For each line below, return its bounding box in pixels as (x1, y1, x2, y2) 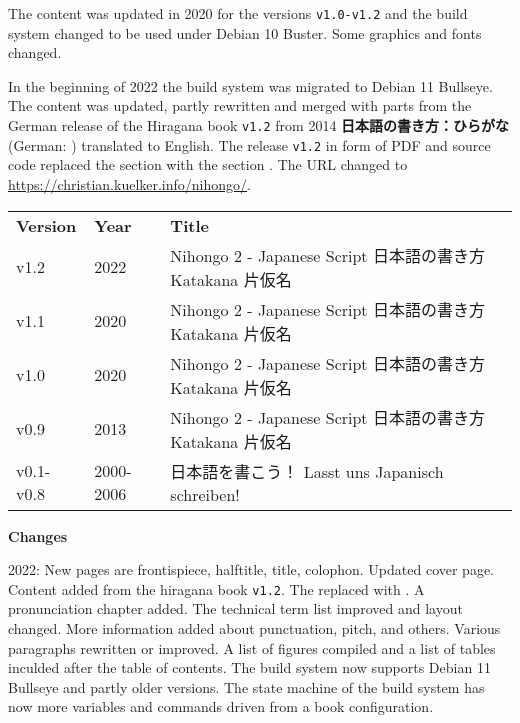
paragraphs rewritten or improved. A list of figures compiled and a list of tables (8, 637, 496, 658)
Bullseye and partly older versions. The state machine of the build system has (8, 676, 485, 697)
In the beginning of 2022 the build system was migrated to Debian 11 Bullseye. (8, 75, 493, 96)
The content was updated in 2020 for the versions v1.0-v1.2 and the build (8, 3, 468, 23)
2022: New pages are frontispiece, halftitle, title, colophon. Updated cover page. (8, 559, 494, 580)
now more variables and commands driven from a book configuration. (8, 696, 434, 717)
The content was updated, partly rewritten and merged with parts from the (8, 95, 472, 116)
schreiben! (170, 482, 240, 506)
